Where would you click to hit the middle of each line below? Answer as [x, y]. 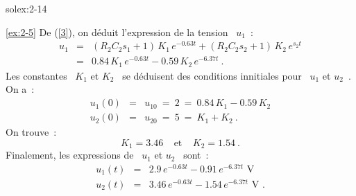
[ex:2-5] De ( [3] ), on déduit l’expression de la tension [117, 32]
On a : [20, 89]
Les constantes [36, 75]
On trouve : [31, 132]
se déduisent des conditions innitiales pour [212, 75]
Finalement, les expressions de [70, 155]
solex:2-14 [26, 8]
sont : [196, 155]
